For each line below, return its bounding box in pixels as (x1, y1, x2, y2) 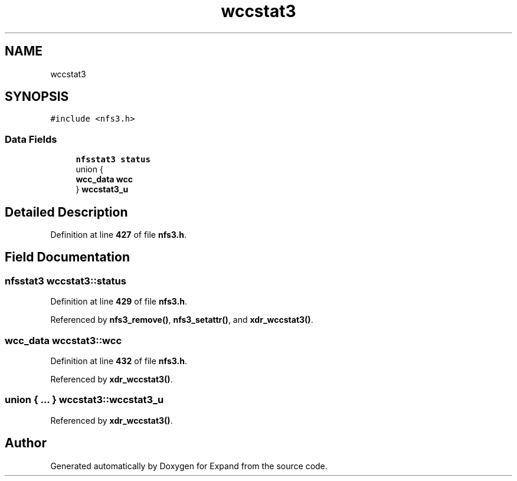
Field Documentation (5, 250, 130, 265)
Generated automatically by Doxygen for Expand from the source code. (50, 460, 328, 471)
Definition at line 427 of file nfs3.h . (50, 230, 187, 240)
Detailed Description (5, 204, 128, 220)
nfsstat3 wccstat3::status (5, 274, 126, 287)
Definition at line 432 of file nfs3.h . (50, 356, 187, 366)
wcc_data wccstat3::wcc (5, 334, 122, 346)
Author (5, 436, 47, 451)
